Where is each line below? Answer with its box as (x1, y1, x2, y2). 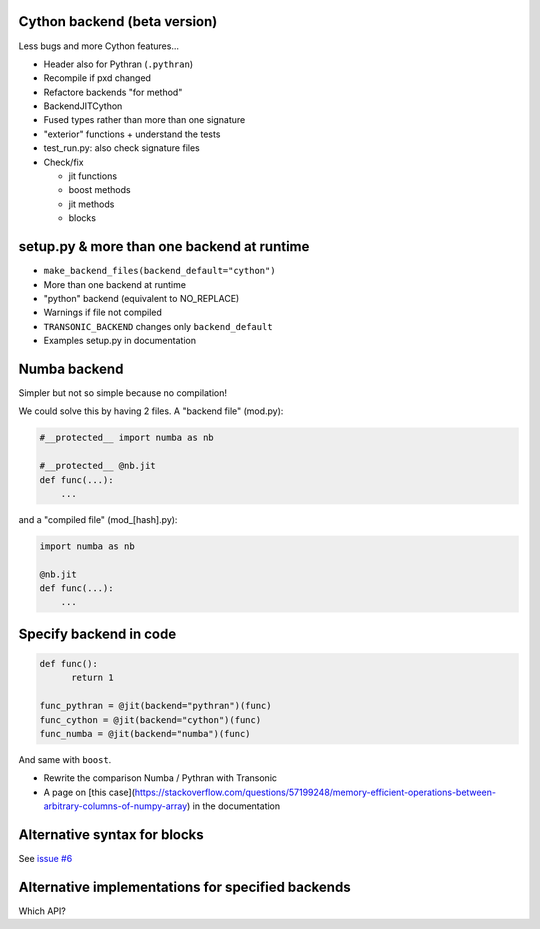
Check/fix (43, 156, 84, 168)
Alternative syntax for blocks (18, 826, 204, 843)
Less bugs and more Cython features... (18, 40, 180, 52)
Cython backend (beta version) (18, 13, 218, 30)
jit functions (68, 170, 118, 182)
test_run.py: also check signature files (43, 142, 200, 154)
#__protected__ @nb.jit (39, 460, 157, 472)
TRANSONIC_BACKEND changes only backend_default (43, 320, 274, 332)
